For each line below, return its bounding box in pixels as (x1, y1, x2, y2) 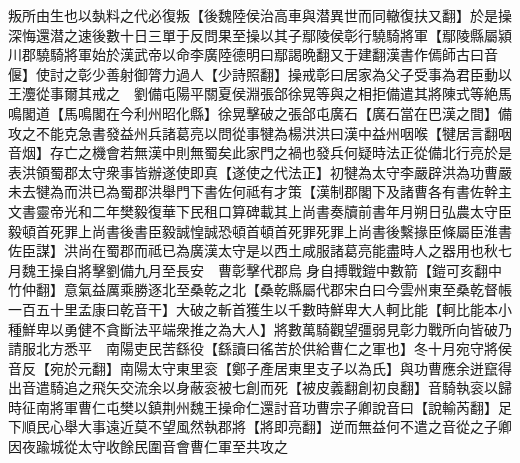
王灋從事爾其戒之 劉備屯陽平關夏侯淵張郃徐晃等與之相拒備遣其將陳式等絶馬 (8, 83, 512, 104)
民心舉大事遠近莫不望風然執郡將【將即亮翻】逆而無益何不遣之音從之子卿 (35, 416, 512, 437)
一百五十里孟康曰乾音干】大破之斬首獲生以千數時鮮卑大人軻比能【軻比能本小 (8, 298, 512, 319)
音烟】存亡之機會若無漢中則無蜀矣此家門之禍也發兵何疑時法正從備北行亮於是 (8, 142, 512, 163)
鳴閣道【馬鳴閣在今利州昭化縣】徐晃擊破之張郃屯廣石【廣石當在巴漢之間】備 (8, 102, 512, 123)
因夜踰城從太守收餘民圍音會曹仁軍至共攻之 (8, 436, 288, 457)
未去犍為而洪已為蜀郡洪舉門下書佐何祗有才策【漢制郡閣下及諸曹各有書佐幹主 (8, 181, 512, 202)
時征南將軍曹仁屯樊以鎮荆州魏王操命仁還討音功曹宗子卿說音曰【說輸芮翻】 (8, 396, 498, 417)
